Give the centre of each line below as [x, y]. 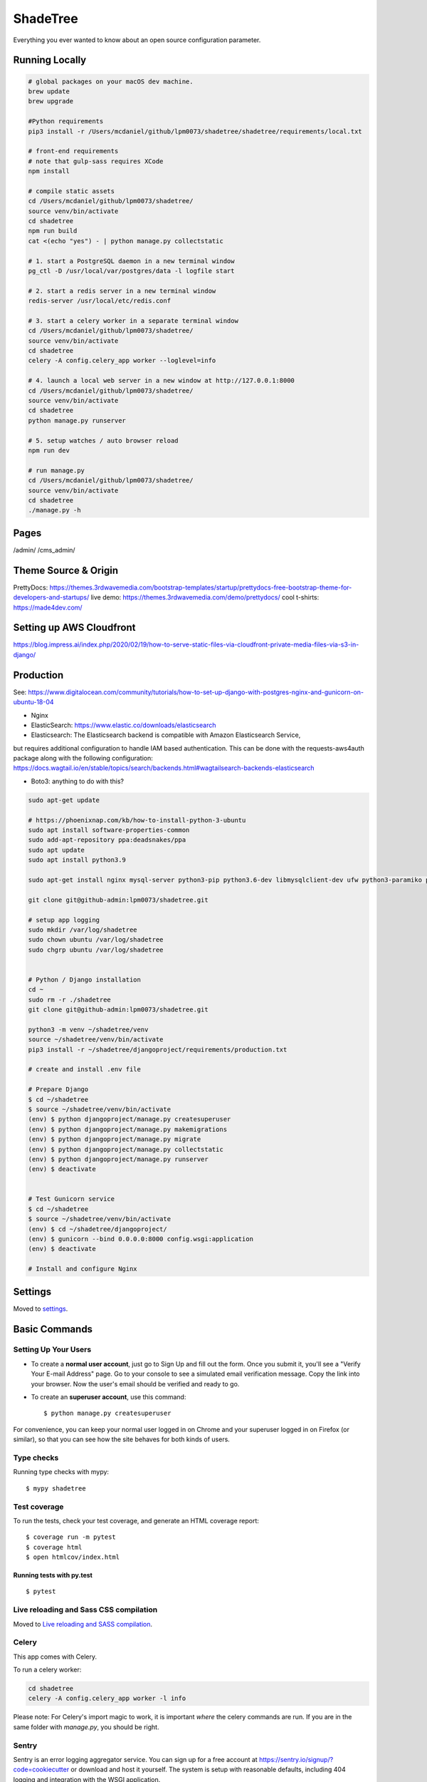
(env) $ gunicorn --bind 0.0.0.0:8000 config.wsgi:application [141, 1239]
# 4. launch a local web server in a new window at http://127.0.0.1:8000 [162, 381]
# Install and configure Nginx [83, 1269]
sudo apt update [57, 850]
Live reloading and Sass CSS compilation [85, 1610]
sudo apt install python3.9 [77, 860]
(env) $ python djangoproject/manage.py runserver [118, 1159]
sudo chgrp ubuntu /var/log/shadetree [96, 949]
